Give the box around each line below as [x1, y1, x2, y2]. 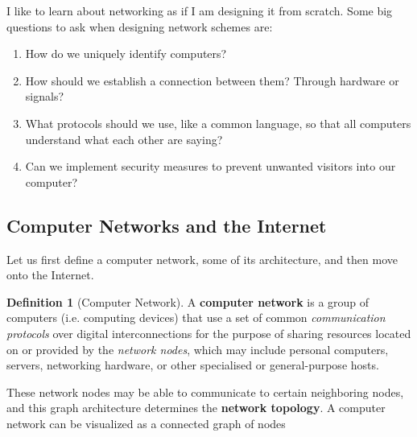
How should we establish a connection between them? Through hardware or [25, 72, 399, 89]
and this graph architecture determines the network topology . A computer [6, 399, 386, 416]
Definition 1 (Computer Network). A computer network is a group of [6, 293, 370, 310]
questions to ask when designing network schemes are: [6, 18, 273, 35]
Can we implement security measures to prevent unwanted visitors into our [25, 158, 396, 175]
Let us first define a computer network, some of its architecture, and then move [6, 250, 398, 267]
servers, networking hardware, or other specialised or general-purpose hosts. [6, 357, 379, 373]
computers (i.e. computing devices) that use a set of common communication [6, 309, 386, 326]
